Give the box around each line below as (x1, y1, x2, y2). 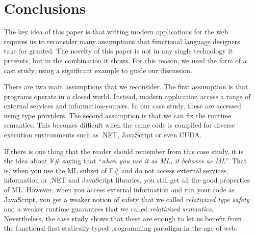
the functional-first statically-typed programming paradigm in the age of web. (4, 223, 237, 233)
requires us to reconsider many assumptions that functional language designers (4, 36, 240, 46)
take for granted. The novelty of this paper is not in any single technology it (4, 46, 233, 56)
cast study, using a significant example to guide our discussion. (4, 65, 193, 75)
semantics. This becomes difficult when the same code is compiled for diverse (4, 120, 235, 130)
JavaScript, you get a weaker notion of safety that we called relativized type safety (4, 194, 250, 204)
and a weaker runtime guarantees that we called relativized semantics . (4, 204, 214, 214)
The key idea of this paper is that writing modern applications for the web (4, 26, 228, 37)
